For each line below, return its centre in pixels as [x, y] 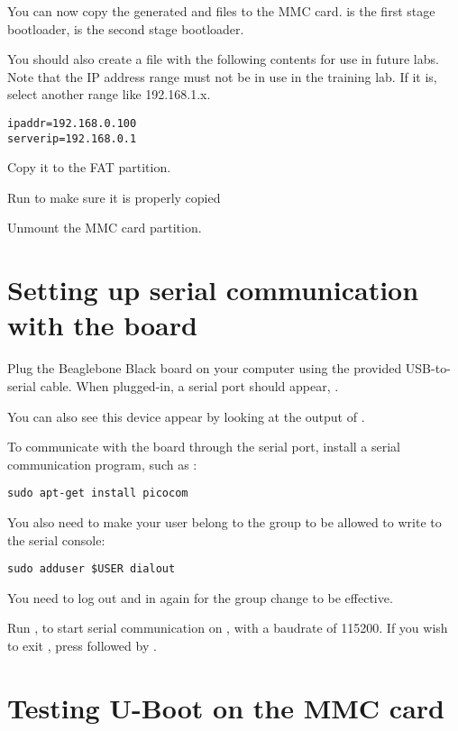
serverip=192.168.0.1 [72, 138]
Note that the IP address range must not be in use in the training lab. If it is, [222, 76]
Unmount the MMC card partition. [105, 228]
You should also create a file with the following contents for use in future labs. [223, 59]
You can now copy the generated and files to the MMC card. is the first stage [221, 11]
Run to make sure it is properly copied [114, 197]
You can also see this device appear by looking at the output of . [186, 416]
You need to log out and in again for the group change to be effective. [200, 597]
